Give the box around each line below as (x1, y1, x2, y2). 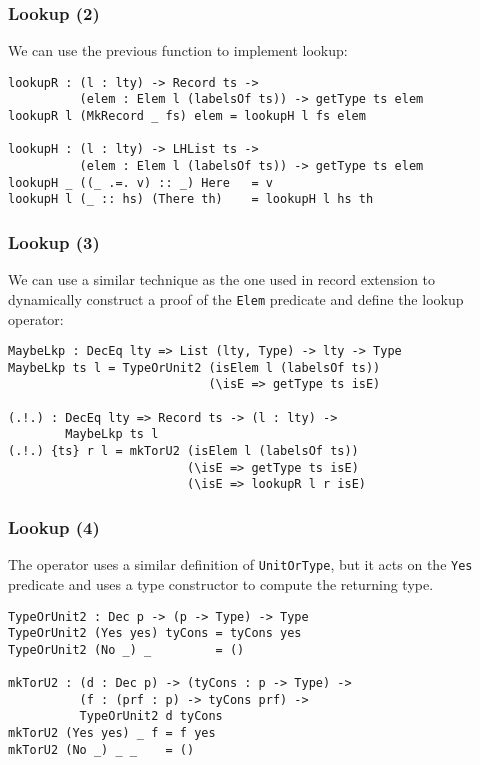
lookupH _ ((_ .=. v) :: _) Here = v (8, 175, 273, 190)
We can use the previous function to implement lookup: (8, 40, 348, 61)
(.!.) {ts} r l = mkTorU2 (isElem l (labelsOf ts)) (8, 444, 359, 459)
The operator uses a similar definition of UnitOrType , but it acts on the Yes (8, 554, 473, 575)
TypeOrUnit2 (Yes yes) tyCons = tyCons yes (8, 626, 302, 641)
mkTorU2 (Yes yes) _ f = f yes (8, 726, 216, 741)
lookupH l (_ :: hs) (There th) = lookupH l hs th (8, 192, 374, 207)
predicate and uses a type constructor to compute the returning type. (8, 573, 434, 594)
